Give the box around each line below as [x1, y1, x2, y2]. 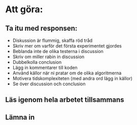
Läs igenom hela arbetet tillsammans [5, 95, 124, 104]
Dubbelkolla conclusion [12, 59, 62, 65]
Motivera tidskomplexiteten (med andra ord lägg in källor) [12, 76, 133, 81]
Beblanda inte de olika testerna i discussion [12, 48, 104, 54]
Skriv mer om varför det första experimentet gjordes [12, 43, 122, 49]
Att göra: [5, 4, 43, 15]
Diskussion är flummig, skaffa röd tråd [12, 37, 93, 43]
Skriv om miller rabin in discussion [12, 54, 85, 60]
